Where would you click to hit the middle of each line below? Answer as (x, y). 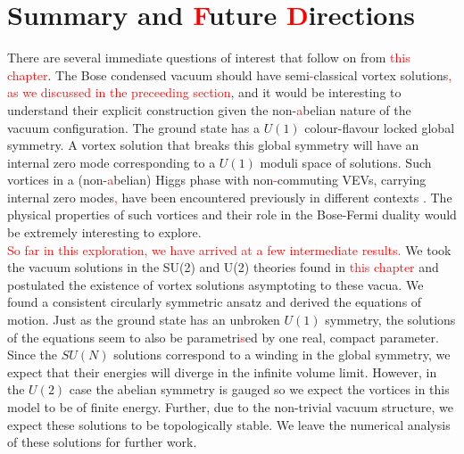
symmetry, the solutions (390, 320)
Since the (32, 355)
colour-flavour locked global (380, 127)
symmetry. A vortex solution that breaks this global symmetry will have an (213, 145)
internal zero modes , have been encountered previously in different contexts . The (230, 197)
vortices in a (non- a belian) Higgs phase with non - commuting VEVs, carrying (217, 180)
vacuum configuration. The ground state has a (133, 127)
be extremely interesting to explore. (104, 232)
